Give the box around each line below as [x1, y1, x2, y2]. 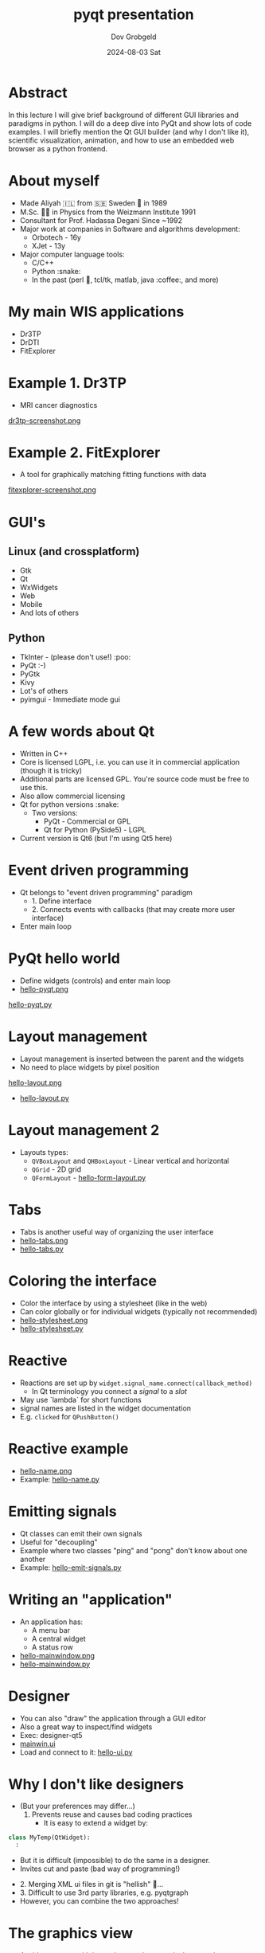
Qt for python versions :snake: [19, 800, 119, 809]
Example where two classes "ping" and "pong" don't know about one [19, 1545, 248, 1555]
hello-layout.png [8, 1078, 62, 1087]
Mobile [19, 600, 43, 609]
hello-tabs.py [19, 1244, 64, 1254]
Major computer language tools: [19, 249, 125, 259]
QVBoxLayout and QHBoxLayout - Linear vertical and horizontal [31, 1156, 229, 1165]
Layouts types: [19, 1147, 69, 1157]
